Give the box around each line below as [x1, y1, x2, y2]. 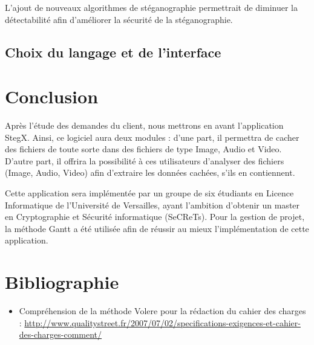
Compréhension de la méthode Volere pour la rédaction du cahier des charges [19, 305, 306, 317]
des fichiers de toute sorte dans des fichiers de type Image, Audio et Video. [5, 143, 282, 155]
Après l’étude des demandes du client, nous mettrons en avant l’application [5, 119, 284, 132]
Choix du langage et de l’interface [5, 42, 221, 61]
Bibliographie [5, 269, 119, 294]
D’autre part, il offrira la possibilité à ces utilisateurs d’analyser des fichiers [5, 154, 284, 167]
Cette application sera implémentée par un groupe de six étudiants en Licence [5, 187, 294, 199]
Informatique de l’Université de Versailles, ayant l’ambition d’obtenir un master [5, 198, 300, 211]
